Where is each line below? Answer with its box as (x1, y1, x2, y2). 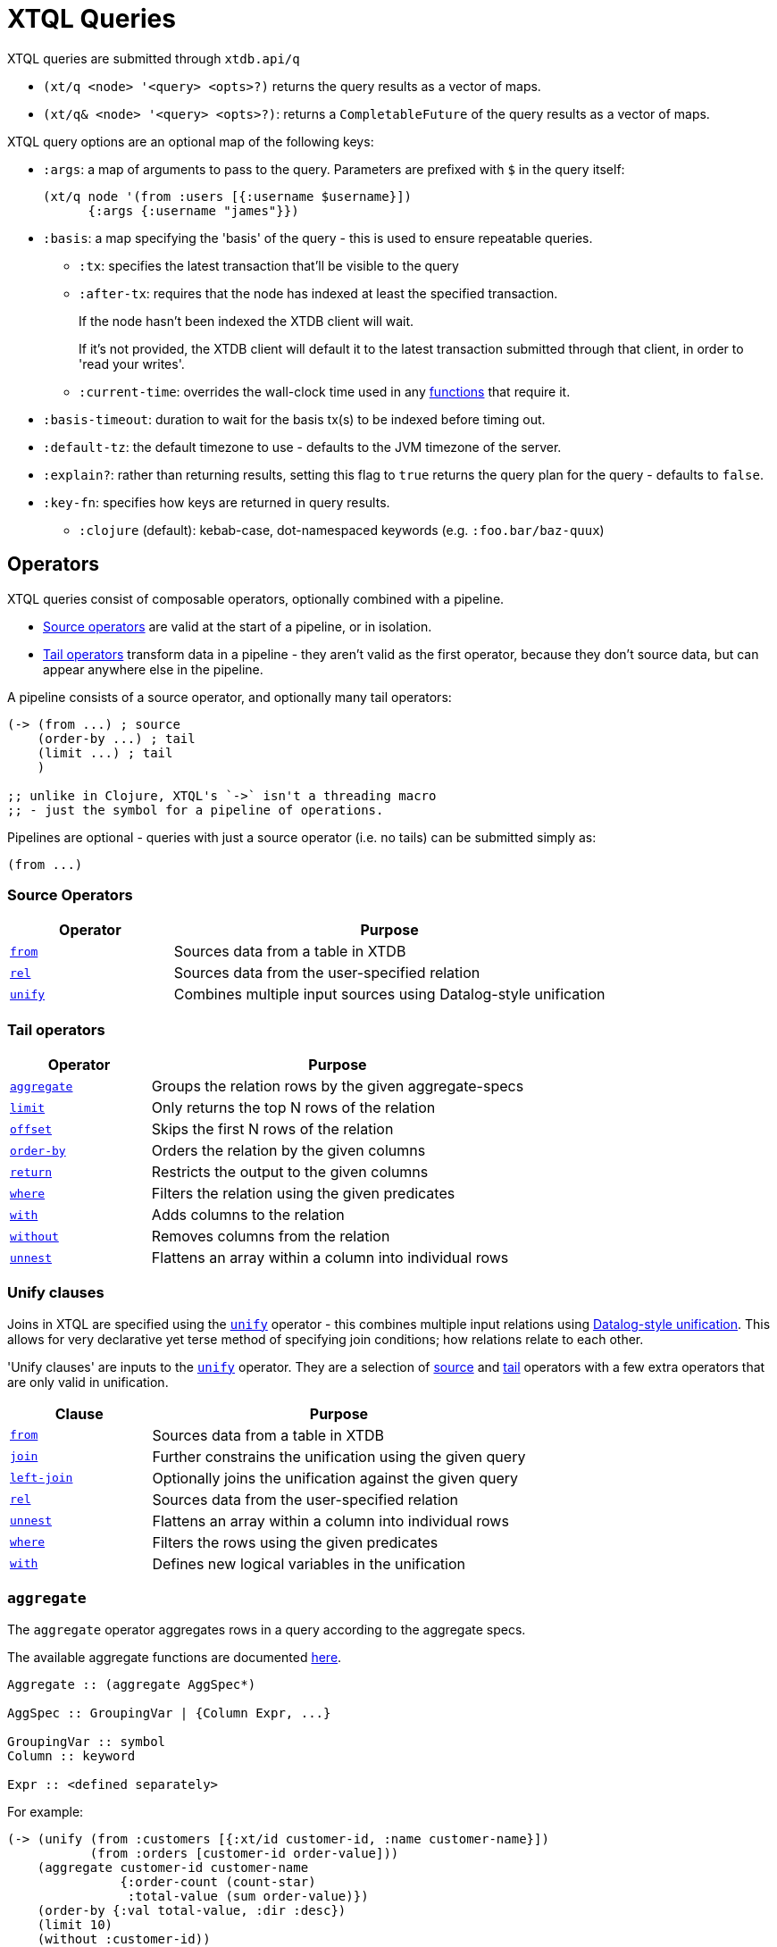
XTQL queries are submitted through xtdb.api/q (7, 50, 300, 66)
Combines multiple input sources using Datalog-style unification (173, 985, 606, 1004)
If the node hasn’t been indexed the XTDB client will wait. (79, 313, 414, 329)
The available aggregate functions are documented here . (7, 1649, 342, 1665)
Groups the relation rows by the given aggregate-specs (151, 1077, 524, 1096)
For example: (7, 1803, 84, 1819)
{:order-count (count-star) (120, 1874, 316, 1889)
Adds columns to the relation (151, 1206, 345, 1224)
